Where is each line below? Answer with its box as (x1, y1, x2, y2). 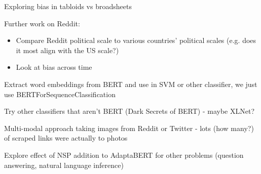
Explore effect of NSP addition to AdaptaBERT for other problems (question (4, 149, 244, 160)
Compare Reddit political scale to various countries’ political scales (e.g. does (16, 35, 256, 46)
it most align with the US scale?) (16, 45, 119, 55)
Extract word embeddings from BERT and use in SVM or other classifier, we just (4, 78, 257, 89)
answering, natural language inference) (4, 159, 124, 170)
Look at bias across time (16, 62, 92, 72)
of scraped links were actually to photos (4, 133, 128, 143)
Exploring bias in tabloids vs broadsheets (4, 1, 132, 11)
